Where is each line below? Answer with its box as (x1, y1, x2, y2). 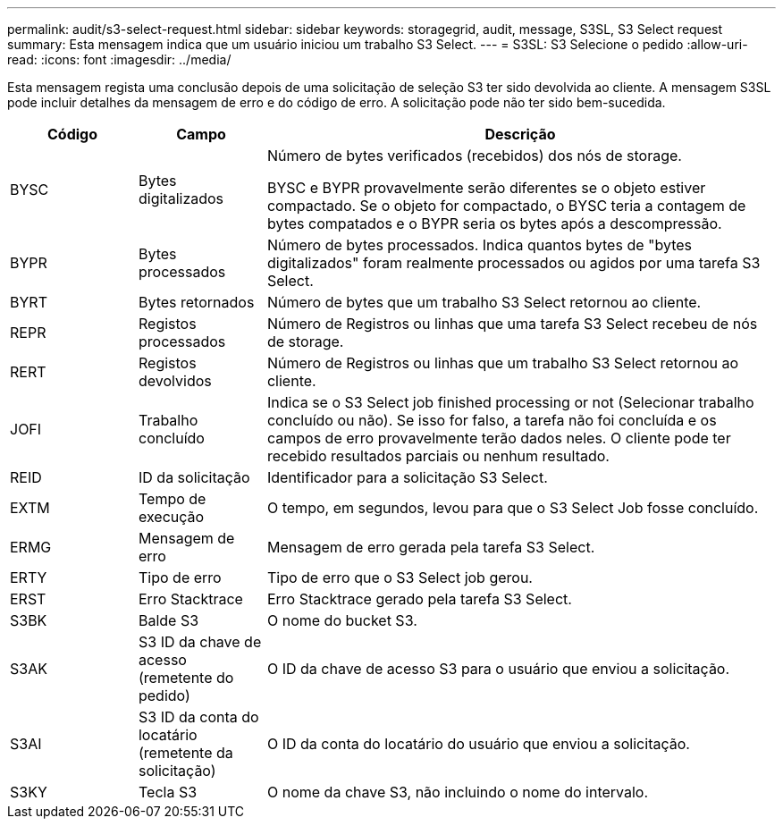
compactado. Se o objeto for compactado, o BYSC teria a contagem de (266, 197, 746, 215)
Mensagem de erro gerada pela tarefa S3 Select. (266, 538, 595, 556)
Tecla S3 (138, 783, 198, 801)
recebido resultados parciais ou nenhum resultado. (266, 447, 610, 465)
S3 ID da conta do (138, 708, 259, 726)
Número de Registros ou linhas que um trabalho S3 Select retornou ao (266, 354, 739, 372)
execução (138, 508, 205, 526)
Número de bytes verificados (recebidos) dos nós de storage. (266, 147, 682, 164)
